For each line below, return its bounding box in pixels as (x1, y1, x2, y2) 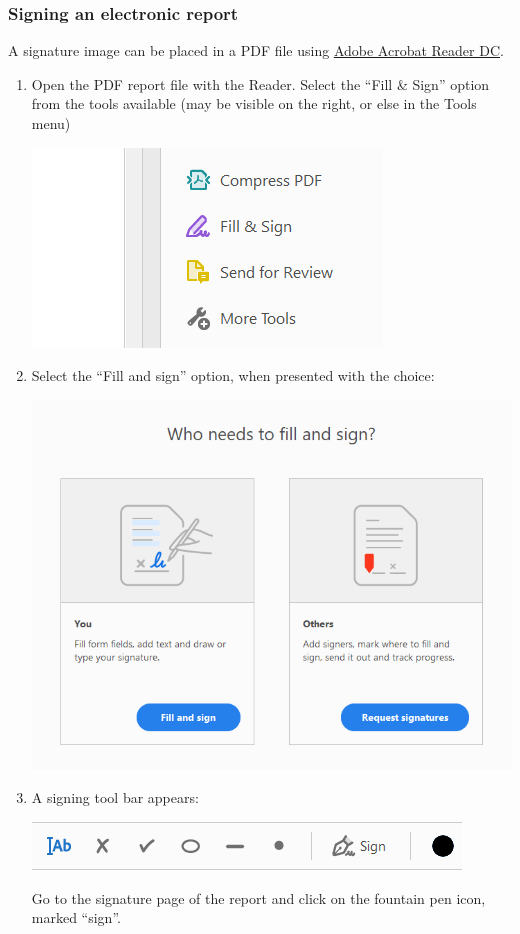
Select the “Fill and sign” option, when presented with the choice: (31, 365, 435, 386)
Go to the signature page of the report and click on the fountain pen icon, (31, 887, 486, 908)
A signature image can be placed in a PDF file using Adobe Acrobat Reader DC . (8, 40, 504, 61)
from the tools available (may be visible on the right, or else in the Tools (31, 93, 477, 114)
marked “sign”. (31, 907, 121, 928)
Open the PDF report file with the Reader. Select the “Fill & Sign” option (31, 73, 490, 94)
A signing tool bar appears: (31, 787, 199, 808)
